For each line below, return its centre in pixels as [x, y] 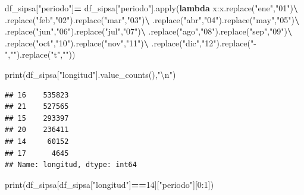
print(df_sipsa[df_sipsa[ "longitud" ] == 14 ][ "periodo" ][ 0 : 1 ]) [109, 184]
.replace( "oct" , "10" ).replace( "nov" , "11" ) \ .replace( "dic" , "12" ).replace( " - [131, 43]
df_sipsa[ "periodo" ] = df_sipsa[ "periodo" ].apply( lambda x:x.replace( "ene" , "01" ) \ [151, 8]
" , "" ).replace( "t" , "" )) [40, 54]
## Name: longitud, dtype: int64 [71, 165]
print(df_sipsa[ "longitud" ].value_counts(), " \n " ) [90, 74]
